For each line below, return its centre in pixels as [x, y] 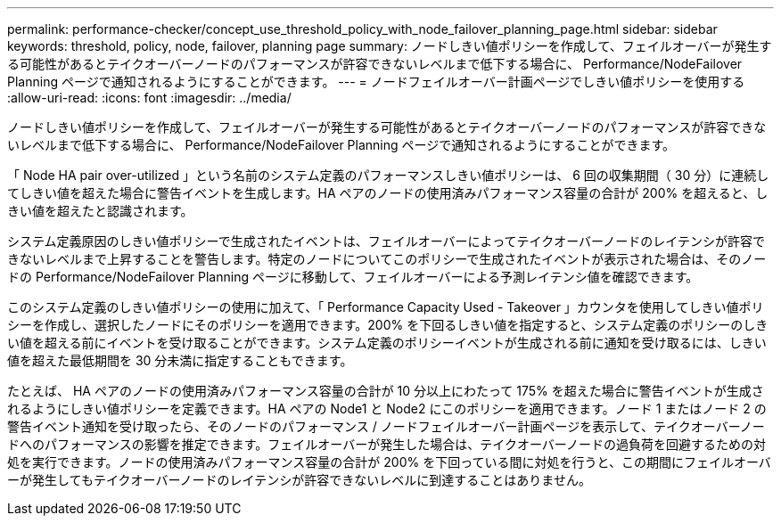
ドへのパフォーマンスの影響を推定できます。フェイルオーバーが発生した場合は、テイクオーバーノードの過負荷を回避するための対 [386, 444]
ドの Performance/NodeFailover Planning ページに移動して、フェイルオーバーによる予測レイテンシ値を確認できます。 [353, 277]
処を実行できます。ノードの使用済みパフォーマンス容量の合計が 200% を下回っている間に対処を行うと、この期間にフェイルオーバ [389, 462]
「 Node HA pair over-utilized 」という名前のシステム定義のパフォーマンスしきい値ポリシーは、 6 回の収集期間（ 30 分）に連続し [388, 175]
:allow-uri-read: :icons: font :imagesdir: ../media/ [149, 98]
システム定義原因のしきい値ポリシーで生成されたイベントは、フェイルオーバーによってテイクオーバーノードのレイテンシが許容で [386, 241]
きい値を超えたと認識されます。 [100, 211]
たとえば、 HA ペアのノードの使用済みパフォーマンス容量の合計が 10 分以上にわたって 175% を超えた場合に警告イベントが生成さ [386, 391]
